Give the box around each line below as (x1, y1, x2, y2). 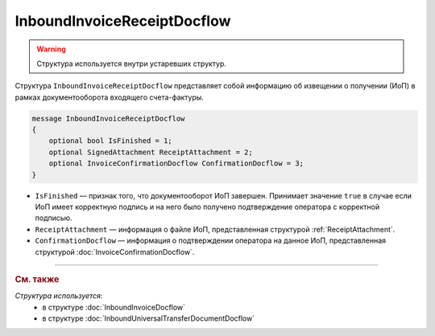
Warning (36, 44, 66, 54)
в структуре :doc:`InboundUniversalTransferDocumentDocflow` (42, 313, 255, 323)
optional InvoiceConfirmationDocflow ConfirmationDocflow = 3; (48, 159, 304, 168)
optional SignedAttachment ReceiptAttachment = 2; (48, 147, 253, 157)
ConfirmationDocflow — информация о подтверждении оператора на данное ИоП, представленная (35, 236, 387, 245)
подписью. (35, 213, 72, 223)
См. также (14, 273, 60, 285)
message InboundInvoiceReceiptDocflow (31, 113, 185, 123)
